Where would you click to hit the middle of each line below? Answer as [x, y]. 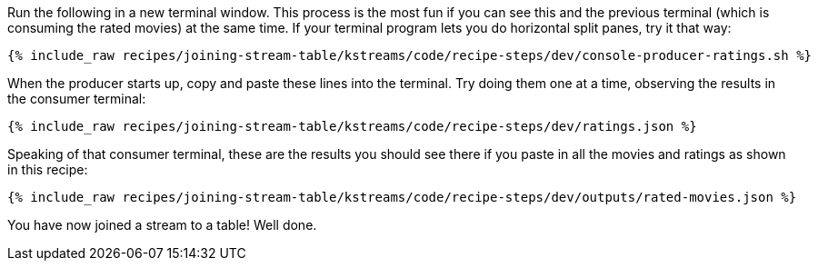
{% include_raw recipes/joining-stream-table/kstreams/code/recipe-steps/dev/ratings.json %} [352, 126]
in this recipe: [48, 169]
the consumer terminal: [77, 99]
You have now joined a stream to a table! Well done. [162, 225]
